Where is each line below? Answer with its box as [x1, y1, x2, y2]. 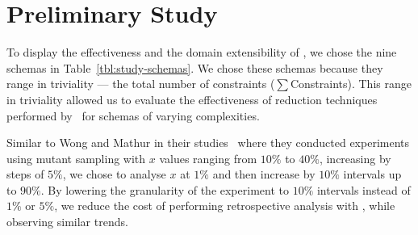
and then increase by [212, 166, 316, 183]
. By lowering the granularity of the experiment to [40, 181, 289, 198]
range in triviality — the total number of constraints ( [6, 75, 275, 92]
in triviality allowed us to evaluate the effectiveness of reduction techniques [6, 90, 378, 107]
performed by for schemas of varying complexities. [6, 107, 260, 124]
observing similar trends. [6, 213, 128, 230]
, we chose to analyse [62, 166, 166, 183]
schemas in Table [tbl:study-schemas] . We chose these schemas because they [6, 59, 383, 76]
